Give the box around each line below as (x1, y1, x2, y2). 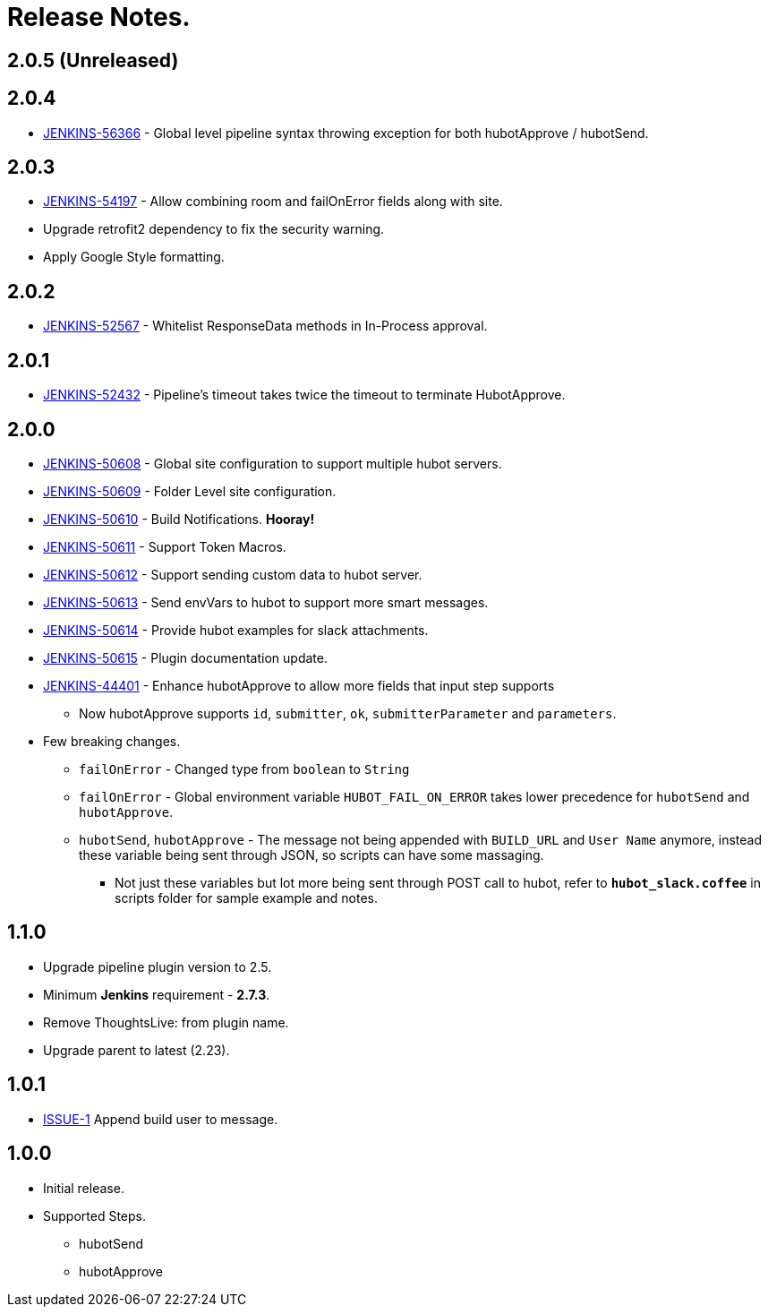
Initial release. (43, 1180, 124, 1196)
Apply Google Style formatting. (43, 249, 225, 265)
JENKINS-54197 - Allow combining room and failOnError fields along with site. (43, 193, 503, 210)
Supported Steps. (43, 1207, 146, 1224)
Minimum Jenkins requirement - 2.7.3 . (43, 986, 270, 1002)
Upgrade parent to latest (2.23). (43, 1042, 230, 1058)
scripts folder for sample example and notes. (115, 889, 378, 906)
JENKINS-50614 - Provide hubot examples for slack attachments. (43, 622, 429, 638)
